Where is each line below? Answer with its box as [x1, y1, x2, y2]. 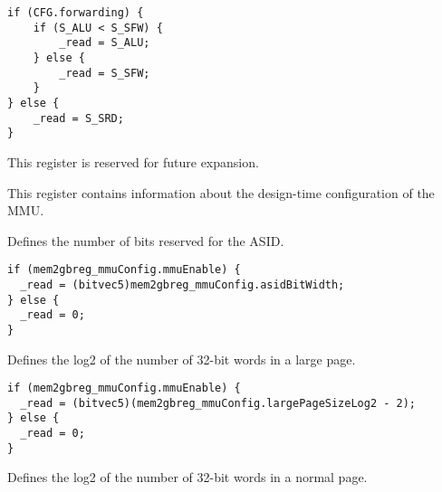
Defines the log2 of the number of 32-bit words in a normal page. [7, 468, 368, 487]
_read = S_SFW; [59, 66, 150, 80]
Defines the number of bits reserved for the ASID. [7, 231, 284, 250]
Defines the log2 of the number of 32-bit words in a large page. [7, 349, 356, 368]
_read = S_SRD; [33, 111, 124, 125]
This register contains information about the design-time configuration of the [7, 183, 435, 202]
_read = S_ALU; [59, 36, 150, 50]
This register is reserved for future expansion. [7, 152, 259, 171]
